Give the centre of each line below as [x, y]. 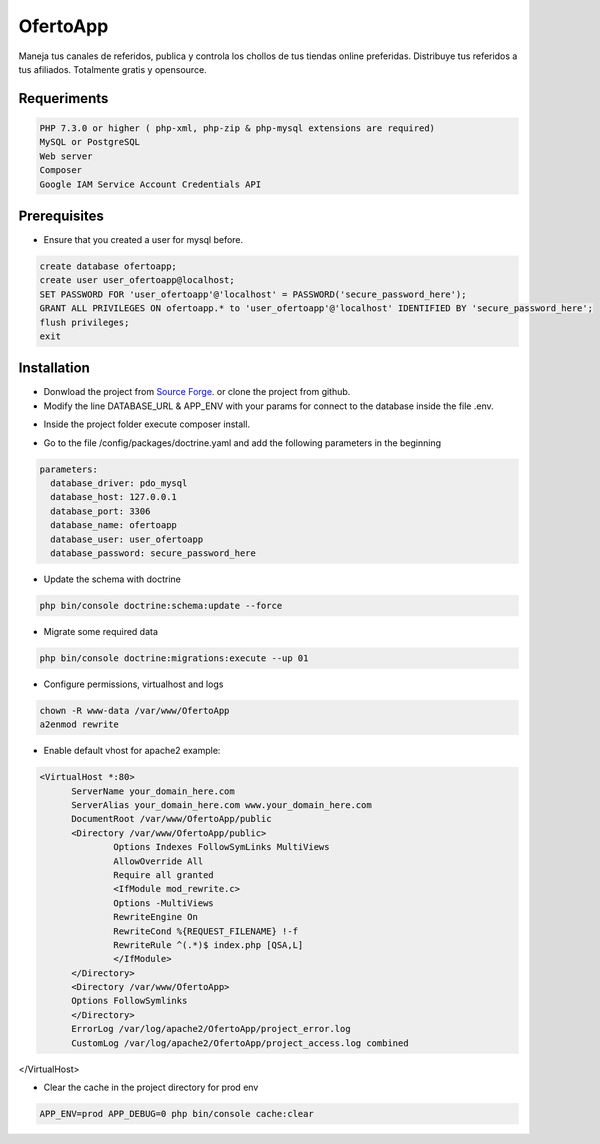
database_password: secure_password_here [153, 553]
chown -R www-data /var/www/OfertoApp [134, 710]
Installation [54, 368]
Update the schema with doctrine [112, 579]
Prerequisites [61, 215]
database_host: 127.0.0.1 [113, 497]
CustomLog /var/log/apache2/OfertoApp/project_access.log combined [240, 1043]
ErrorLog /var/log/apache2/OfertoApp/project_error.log [211, 1029]
